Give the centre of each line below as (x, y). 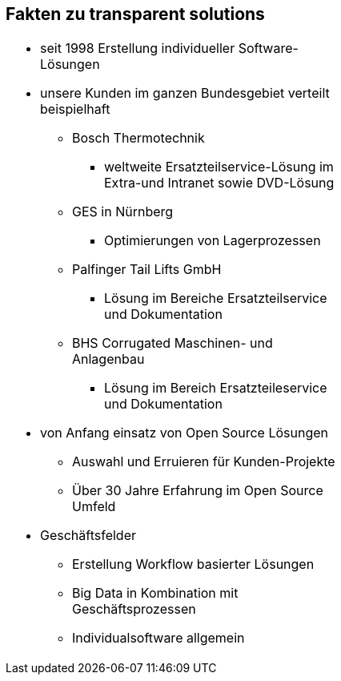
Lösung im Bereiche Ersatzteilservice (216, 298)
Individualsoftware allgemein (158, 638)
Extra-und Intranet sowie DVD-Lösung (219, 183)
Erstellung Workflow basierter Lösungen (193, 564)
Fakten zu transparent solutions (135, 14)
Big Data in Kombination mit (155, 593)
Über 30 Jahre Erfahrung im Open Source (198, 491)
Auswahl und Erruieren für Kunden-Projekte (204, 462)
